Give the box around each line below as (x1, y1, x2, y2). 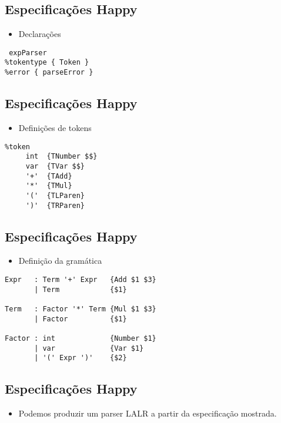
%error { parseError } (5, 68, 93, 77)
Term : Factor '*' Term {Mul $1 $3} (5, 304, 156, 313)
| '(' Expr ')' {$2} (34, 354, 127, 362)
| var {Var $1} (34, 344, 144, 352)
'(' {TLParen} (25, 191, 85, 200)
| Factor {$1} (34, 314, 127, 323)
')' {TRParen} (25, 201, 85, 210)
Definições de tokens (18, 121, 92, 133)
